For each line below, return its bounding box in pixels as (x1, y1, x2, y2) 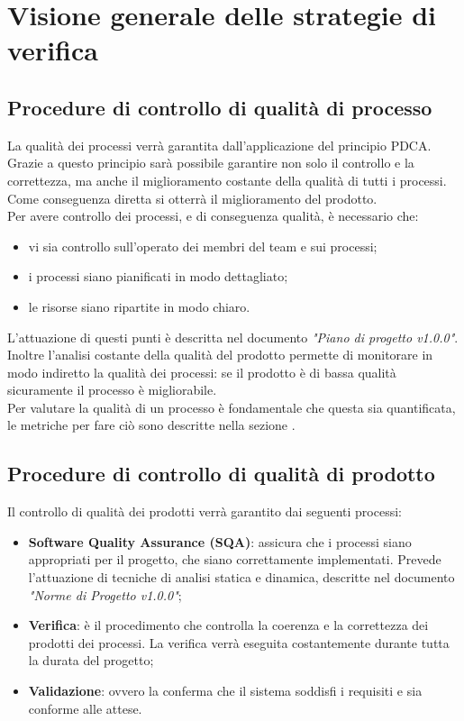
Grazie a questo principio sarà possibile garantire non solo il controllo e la (7, 153, 414, 172)
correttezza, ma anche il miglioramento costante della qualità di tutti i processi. (7, 170, 447, 189)
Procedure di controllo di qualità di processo (7, 93, 432, 121)
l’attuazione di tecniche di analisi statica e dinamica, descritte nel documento (28, 568, 455, 587)
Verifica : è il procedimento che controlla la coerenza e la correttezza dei (28, 616, 429, 634)
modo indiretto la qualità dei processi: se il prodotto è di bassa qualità (7, 362, 396, 381)
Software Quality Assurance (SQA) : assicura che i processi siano (28, 532, 412, 551)
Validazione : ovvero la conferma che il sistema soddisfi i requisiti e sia (28, 681, 423, 700)
